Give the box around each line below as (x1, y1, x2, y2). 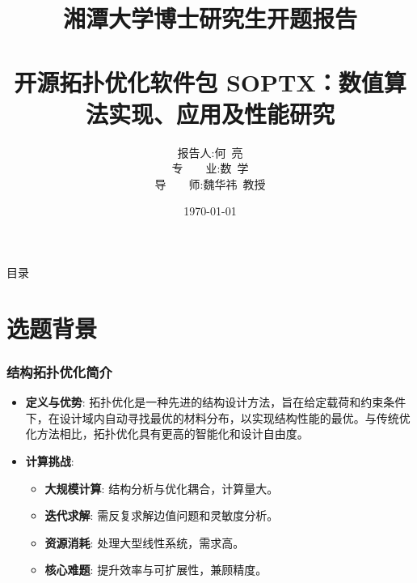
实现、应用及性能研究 (107, 96, 335, 130)
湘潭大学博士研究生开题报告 (62, 2, 357, 35)
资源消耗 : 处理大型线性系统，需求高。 (44, 534, 245, 551)
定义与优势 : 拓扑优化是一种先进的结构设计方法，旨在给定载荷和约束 (25, 394, 384, 411)
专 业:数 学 (171, 160, 249, 177)
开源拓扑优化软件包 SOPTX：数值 (14, 65, 384, 98)
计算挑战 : (25, 453, 74, 470)
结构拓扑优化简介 (6, 361, 112, 381)
